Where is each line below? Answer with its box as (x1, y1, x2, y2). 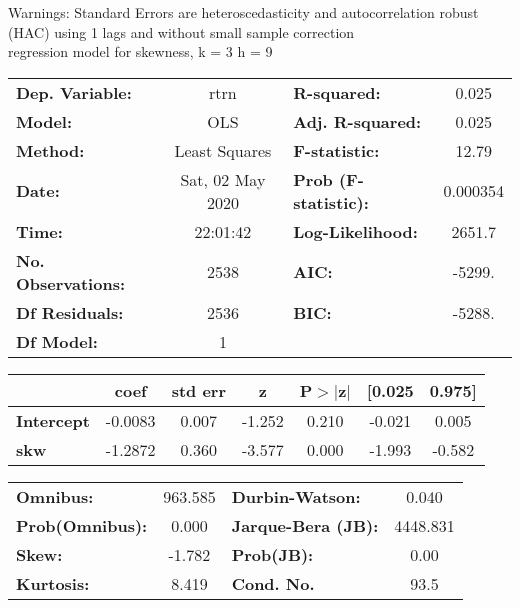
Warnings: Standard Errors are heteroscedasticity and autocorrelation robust (8, 2, 479, 22)
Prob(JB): (231, 542, 314, 566)
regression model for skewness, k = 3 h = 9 (8, 41, 273, 62)
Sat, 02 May (180, 167, 266, 191)
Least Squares (174, 138, 272, 162)
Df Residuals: (16, 300, 124, 324)
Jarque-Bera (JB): (231, 513, 379, 537)
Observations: (16, 271, 126, 295)
